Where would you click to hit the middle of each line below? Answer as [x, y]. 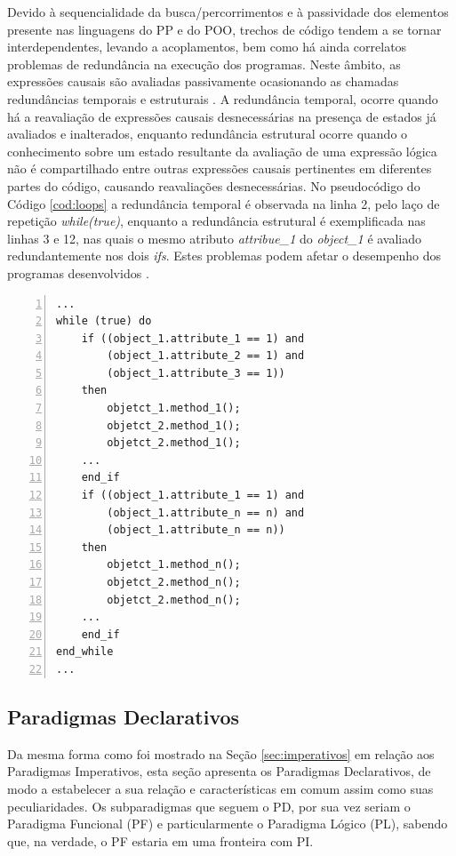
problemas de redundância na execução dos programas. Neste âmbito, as [204, 64]
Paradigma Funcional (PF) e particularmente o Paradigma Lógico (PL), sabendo [228, 824]
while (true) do [104, 321]
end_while [85, 652]
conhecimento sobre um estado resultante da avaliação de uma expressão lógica [222, 151]
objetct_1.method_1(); [174, 408]
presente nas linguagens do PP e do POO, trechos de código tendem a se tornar [224, 29]
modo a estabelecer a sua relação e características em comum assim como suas [220, 788]
